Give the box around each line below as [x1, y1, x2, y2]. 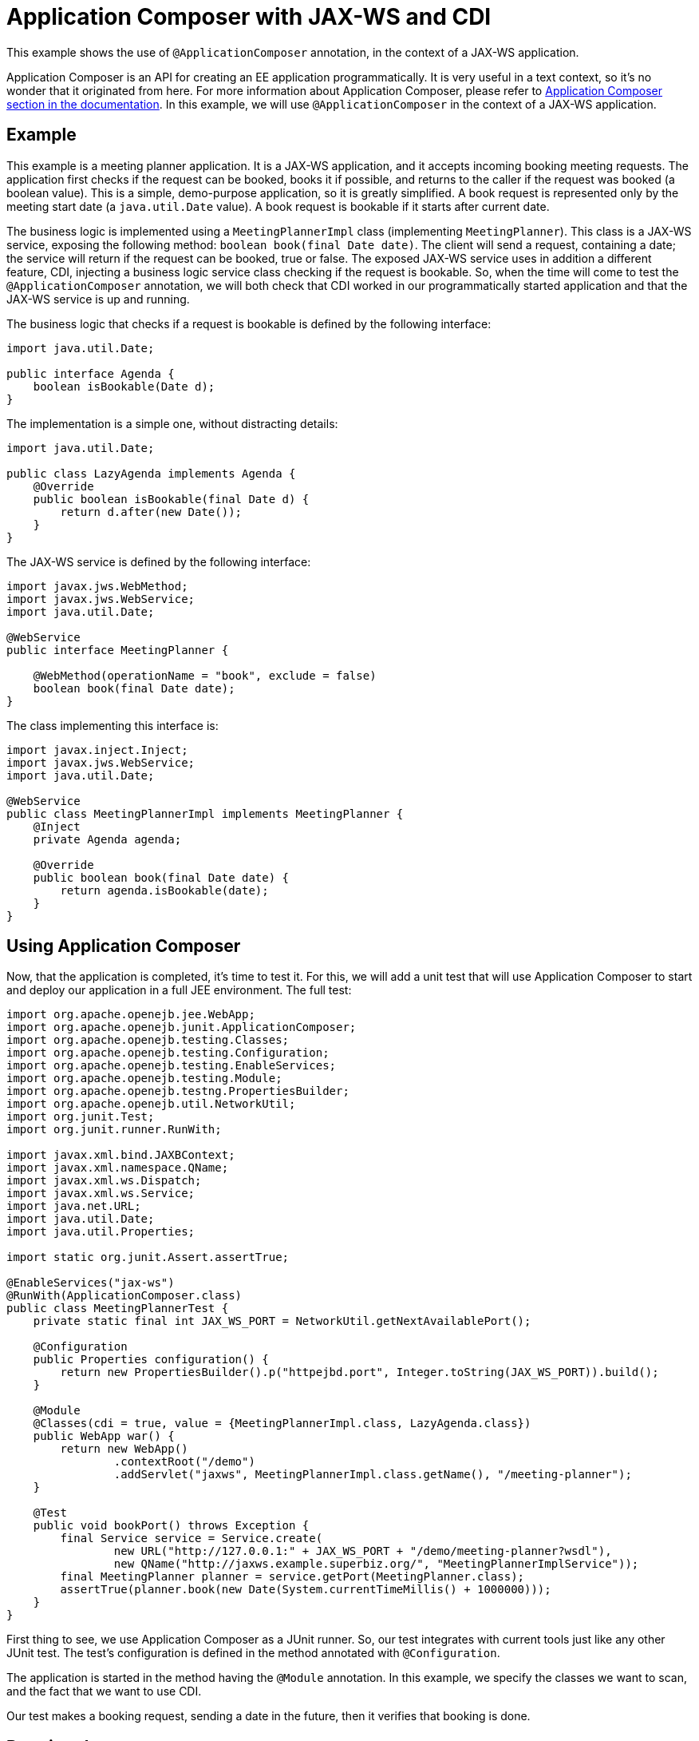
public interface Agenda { [6, 367, 175, 380]
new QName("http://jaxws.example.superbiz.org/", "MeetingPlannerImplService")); [113, 1557, 639, 1571]
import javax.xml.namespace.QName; [6, 1161, 229, 1175]
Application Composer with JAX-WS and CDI [6, 3, 492, 30]
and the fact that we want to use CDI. [6, 1684, 202, 1699]
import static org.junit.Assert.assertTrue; [6, 1251, 290, 1264]
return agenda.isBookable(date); [60, 883, 269, 897]
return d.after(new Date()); [60, 505, 243, 518]
